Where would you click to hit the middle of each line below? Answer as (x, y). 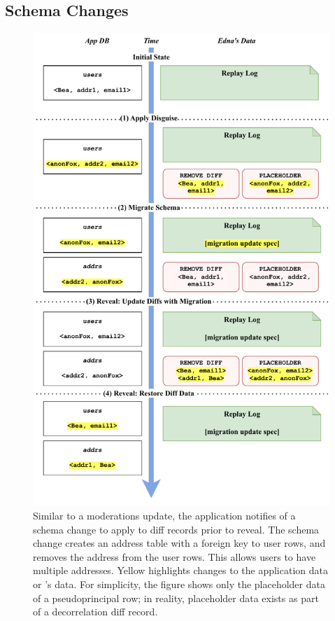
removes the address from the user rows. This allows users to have (174, 556)
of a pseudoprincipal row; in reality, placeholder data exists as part (176, 598)
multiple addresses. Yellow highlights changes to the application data (180, 570)
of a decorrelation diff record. (95, 612)
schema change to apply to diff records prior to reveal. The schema (176, 529)
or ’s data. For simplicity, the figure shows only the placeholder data (179, 584)
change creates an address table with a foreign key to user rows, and (179, 543)
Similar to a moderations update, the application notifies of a (164, 516)
